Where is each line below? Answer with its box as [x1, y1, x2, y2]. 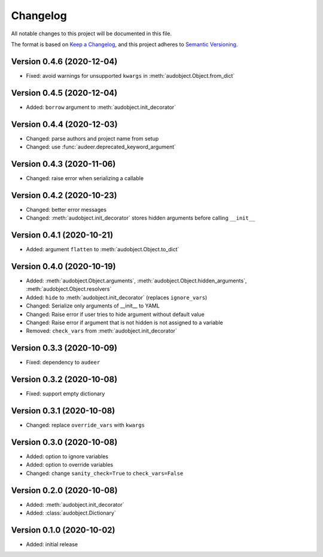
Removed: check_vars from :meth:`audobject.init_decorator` [26, 327, 178, 334]
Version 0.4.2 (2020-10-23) [11, 190, 117, 200]
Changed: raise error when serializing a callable [26, 174, 144, 182]
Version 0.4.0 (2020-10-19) [11, 261, 116, 272]
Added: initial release [26, 541, 78, 548]
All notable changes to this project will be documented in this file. [11, 30, 172, 37]
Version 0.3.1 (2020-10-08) [11, 406, 115, 416]
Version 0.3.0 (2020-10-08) [11, 437, 118, 447]
